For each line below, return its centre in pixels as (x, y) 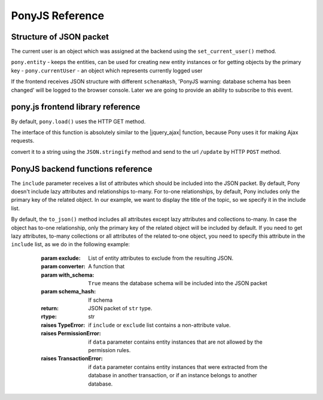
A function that (106, 266)
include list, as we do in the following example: (71, 244)
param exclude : (61, 258)
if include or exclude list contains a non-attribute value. (159, 325)
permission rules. (109, 350)
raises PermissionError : (71, 334)
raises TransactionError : (72, 359)
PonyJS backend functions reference (82, 169)
